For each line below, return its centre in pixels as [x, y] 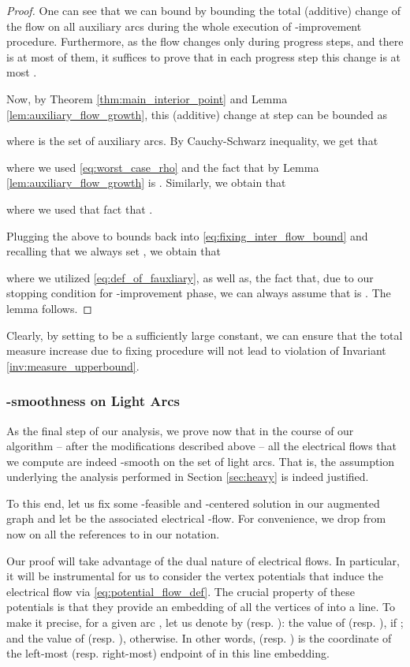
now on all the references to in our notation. [113, 534]
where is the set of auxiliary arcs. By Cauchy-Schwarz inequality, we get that [192, 141]
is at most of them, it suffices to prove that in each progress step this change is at [204, 56]
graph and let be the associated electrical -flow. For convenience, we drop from [196, 518]
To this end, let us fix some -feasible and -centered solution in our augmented [193, 503]
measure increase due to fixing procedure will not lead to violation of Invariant [196, 350]
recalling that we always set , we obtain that [114, 251]
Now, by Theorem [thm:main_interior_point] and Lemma [147, 98]
